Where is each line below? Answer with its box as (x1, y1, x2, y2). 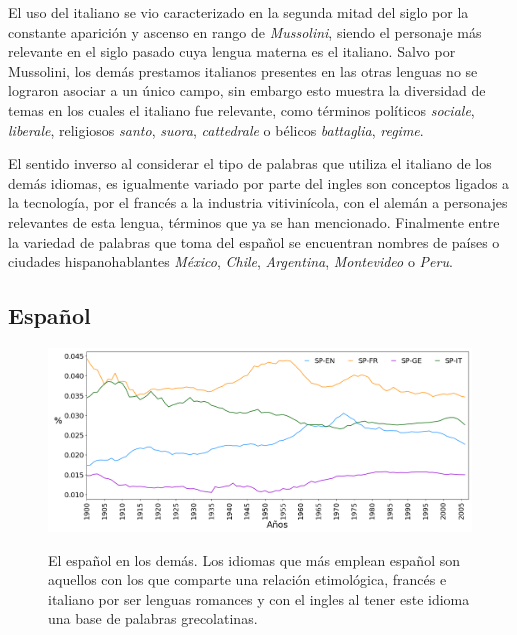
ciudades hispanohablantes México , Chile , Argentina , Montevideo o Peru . (8, 251, 453, 272)
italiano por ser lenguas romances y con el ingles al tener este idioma (48, 588, 470, 609)
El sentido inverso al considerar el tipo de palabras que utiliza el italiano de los (8, 153, 492, 174)
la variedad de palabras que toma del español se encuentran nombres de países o (8, 231, 500, 252)
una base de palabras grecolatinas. (48, 608, 258, 629)
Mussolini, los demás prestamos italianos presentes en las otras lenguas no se (8, 60, 478, 81)
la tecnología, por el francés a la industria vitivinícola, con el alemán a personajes (8, 192, 508, 213)
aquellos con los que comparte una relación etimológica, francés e (48, 569, 447, 590)
